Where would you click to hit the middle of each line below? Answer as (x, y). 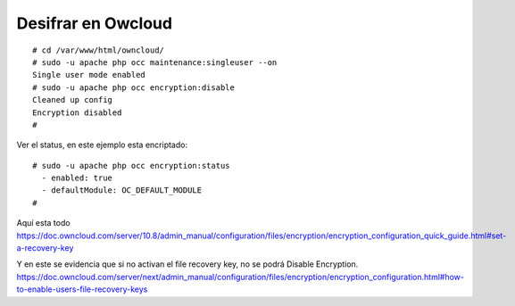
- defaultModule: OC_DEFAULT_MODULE (122, 190)
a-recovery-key (45, 248)
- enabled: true (77, 178)
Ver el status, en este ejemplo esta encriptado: (102, 145)
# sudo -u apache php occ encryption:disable (134, 87)
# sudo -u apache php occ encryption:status (132, 165)
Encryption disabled (77, 112)
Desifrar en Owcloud (95, 23)
